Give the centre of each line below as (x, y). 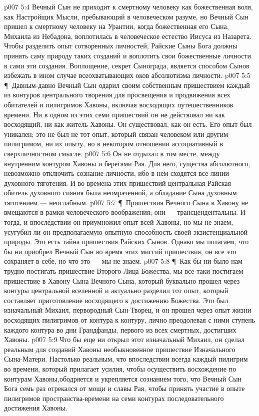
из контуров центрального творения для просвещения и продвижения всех (117, 95)
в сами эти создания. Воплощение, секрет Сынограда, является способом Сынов (127, 65)
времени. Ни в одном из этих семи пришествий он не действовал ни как (114, 114)
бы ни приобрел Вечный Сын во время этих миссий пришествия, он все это (120, 251)
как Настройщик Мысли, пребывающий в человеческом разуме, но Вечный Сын (126, 16)
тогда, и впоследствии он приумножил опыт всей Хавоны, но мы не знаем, (119, 222)
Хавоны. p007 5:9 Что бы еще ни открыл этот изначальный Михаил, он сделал (124, 339)
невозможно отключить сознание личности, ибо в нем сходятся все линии (117, 173)
